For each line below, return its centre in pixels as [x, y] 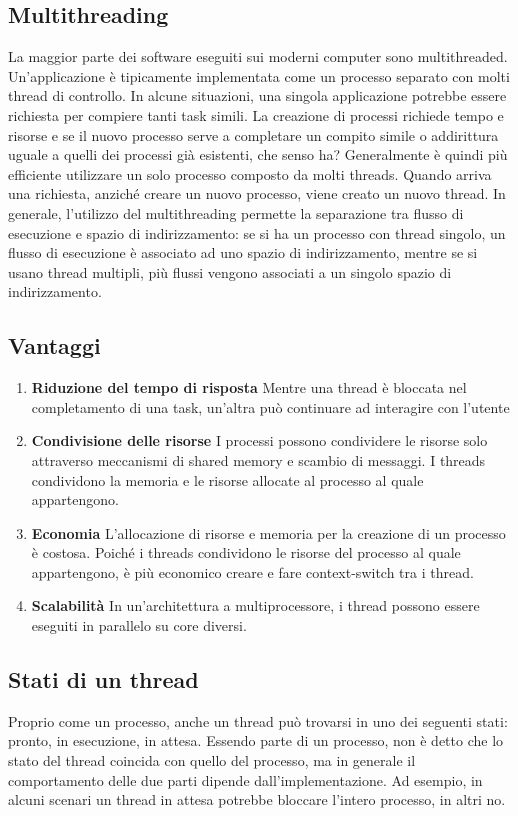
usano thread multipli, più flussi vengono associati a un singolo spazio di [230, 271]
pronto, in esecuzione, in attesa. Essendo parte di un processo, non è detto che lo [256, 740]
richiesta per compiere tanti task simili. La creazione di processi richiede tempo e [256, 114]
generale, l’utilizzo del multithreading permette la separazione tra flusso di [236, 212]
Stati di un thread [103, 679]
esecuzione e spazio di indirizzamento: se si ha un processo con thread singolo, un [257, 232]
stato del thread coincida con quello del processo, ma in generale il [212, 760]
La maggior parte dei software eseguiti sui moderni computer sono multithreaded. [258, 56]
